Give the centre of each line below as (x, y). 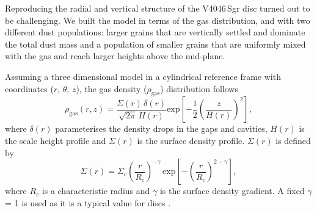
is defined (293, 140)
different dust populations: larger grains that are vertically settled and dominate (155, 32)
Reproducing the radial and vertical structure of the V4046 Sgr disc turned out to (158, 8)
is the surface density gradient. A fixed (232, 191)
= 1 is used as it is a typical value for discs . (88, 202)
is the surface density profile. (191, 140)
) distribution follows (199, 88)
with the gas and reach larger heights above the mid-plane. (115, 56)
